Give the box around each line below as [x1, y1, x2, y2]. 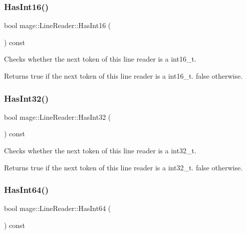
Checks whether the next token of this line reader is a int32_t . [4, 145, 196, 155]
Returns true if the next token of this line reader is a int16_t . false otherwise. [4, 71, 243, 81]
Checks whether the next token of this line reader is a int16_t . [4, 54, 196, 64]
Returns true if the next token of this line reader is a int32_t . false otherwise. [4, 162, 243, 172]
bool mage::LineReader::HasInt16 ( [4, 20, 111, 31]
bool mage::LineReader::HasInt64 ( [4, 203, 111, 213]
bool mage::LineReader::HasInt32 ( [4, 111, 111, 122]
